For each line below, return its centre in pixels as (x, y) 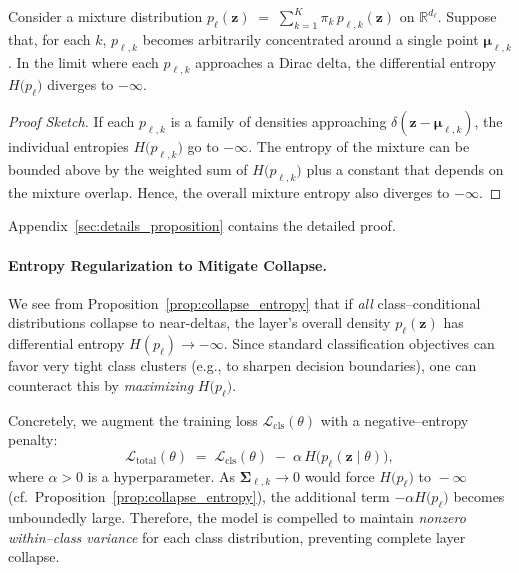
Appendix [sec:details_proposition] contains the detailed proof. (202, 225)
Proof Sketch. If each (71, 121)
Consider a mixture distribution (105, 16)
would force (339, 475)
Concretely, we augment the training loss (133, 419)
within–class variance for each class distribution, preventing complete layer (237, 536)
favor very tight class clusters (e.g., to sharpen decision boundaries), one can (242, 365)
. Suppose (467, 16)
